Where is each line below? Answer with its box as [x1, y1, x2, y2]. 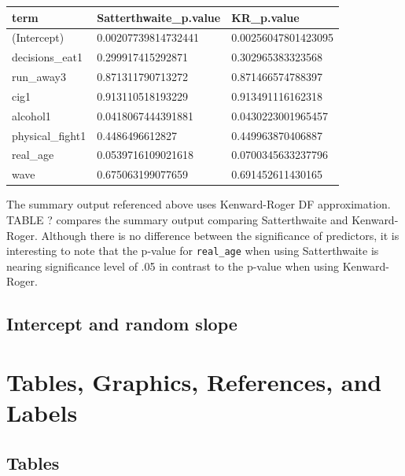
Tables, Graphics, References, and [6, 365, 382, 397]
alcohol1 [12, 107, 51, 124]
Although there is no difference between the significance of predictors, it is [41, 227, 399, 243]
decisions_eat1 [12, 49, 83, 65]
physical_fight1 [12, 127, 87, 143]
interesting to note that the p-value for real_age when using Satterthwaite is [6, 242, 379, 259]
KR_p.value [231, 9, 300, 25]
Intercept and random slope [6, 312, 237, 336]
